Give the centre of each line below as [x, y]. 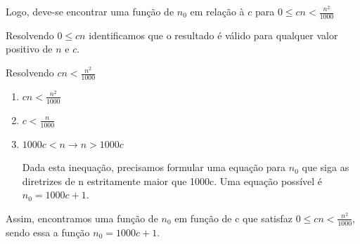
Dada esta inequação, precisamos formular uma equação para [154, 167]
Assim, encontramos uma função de [82, 218]
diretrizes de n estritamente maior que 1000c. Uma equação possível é [172, 181]
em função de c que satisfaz [234, 218]
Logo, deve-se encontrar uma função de [90, 11]
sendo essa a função [48, 232]
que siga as [326, 167]
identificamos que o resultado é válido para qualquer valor [213, 35]
